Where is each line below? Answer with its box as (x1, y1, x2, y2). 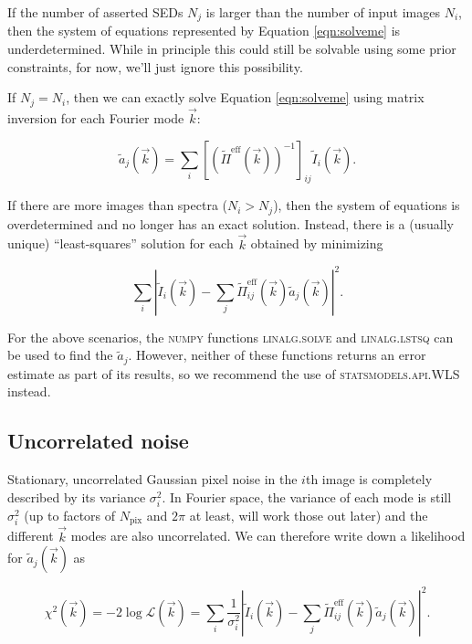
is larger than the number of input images (205, 3, 440, 21)
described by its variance (7, 487, 146, 506)
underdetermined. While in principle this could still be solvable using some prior (7, 39, 456, 58)
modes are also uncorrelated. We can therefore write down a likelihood (70, 526, 466, 545)
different (7, 526, 54, 545)
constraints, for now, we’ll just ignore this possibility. (7, 57, 303, 76)
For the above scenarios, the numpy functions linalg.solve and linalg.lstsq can (7, 327, 454, 346)
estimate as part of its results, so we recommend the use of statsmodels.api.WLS (7, 364, 460, 383)
